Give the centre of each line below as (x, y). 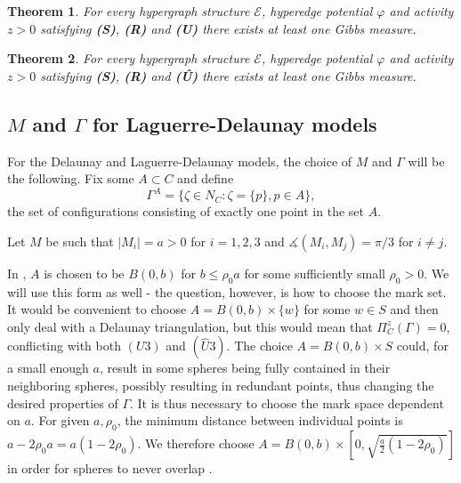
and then (414, 309)
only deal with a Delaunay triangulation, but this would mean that (190, 326)
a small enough (48, 368)
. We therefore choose (196, 443)
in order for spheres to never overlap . (110, 468)
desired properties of (63, 402)
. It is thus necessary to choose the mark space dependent (287, 402)
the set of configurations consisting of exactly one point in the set (186, 211)
